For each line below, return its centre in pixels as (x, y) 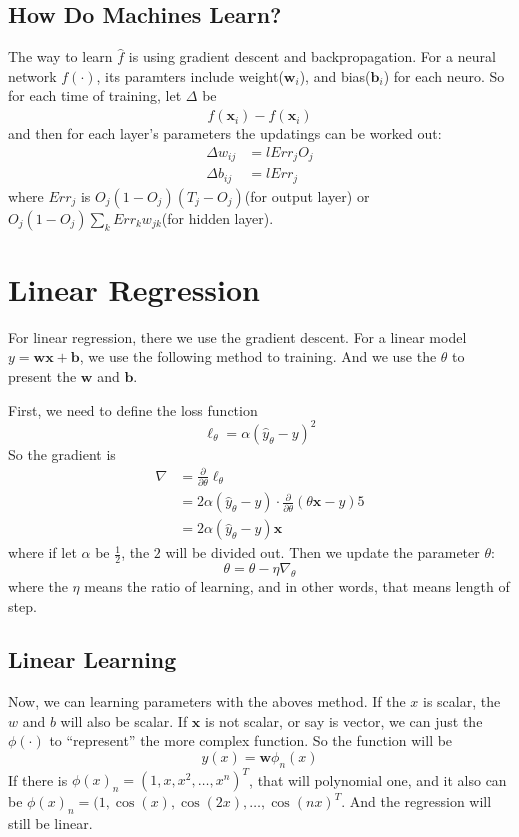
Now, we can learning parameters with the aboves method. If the (207, 701)
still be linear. (50, 823)
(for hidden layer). (217, 217)
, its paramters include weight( (190, 75)
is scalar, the (462, 701)
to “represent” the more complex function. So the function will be (251, 740)
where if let (42, 552)
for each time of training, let (95, 95)
